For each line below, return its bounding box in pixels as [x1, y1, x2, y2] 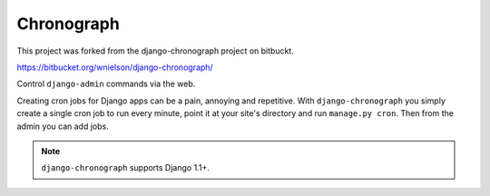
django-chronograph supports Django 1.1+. [41, 162, 211, 173]
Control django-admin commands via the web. [16, 78, 196, 90]
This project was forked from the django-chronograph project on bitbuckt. [16, 45, 294, 56]
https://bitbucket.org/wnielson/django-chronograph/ [16, 62, 213, 73]
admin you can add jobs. [16, 121, 109, 132]
